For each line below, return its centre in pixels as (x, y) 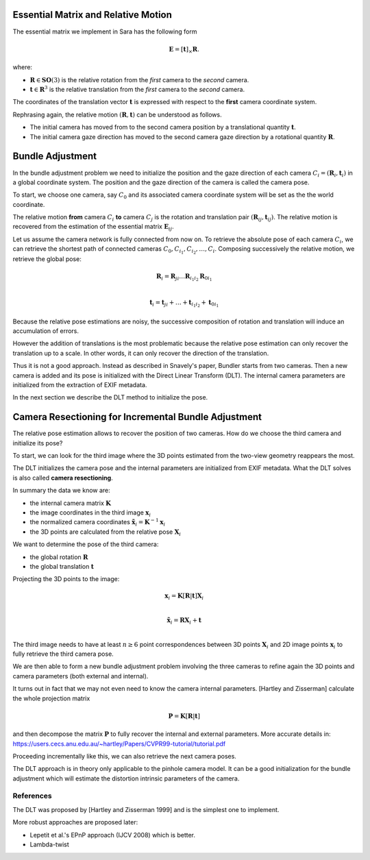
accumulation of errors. (46, 331)
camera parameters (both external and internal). (81, 676)
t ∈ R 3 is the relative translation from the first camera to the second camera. (137, 89)
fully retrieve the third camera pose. (63, 654)
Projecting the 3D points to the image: (66, 579)
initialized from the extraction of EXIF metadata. (80, 384)
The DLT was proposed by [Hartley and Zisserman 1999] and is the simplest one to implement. (146, 809)
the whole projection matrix (51, 698)
